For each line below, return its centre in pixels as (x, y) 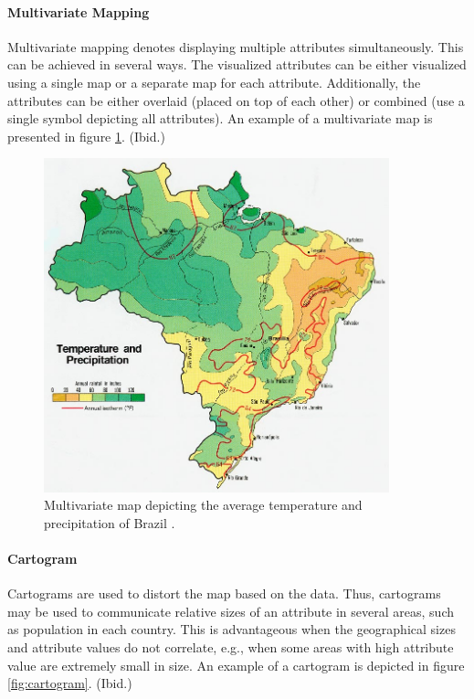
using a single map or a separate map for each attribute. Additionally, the (214, 82)
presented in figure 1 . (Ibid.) (86, 136)
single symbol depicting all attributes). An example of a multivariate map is (220, 118)
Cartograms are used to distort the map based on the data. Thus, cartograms (224, 593)
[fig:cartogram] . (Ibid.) (70, 683)
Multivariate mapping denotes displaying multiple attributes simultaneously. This (236, 46)
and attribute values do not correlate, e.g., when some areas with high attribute (231, 646)
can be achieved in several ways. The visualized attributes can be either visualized (237, 64)
